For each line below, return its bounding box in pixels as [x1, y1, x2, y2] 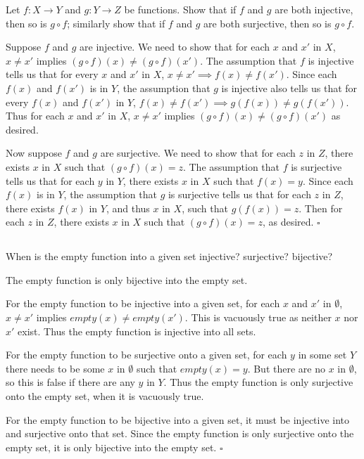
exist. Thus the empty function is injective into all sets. [18, 323, 256, 338]
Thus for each [6, 108, 65, 123]
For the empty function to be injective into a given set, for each [6, 296, 280, 311]
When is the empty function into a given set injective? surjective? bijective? [6, 249, 333, 264]
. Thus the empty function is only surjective [163, 375, 353, 389]
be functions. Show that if [124, 2, 237, 16]
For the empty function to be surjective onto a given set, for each [6, 347, 287, 362]
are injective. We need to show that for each [80, 39, 270, 54]
